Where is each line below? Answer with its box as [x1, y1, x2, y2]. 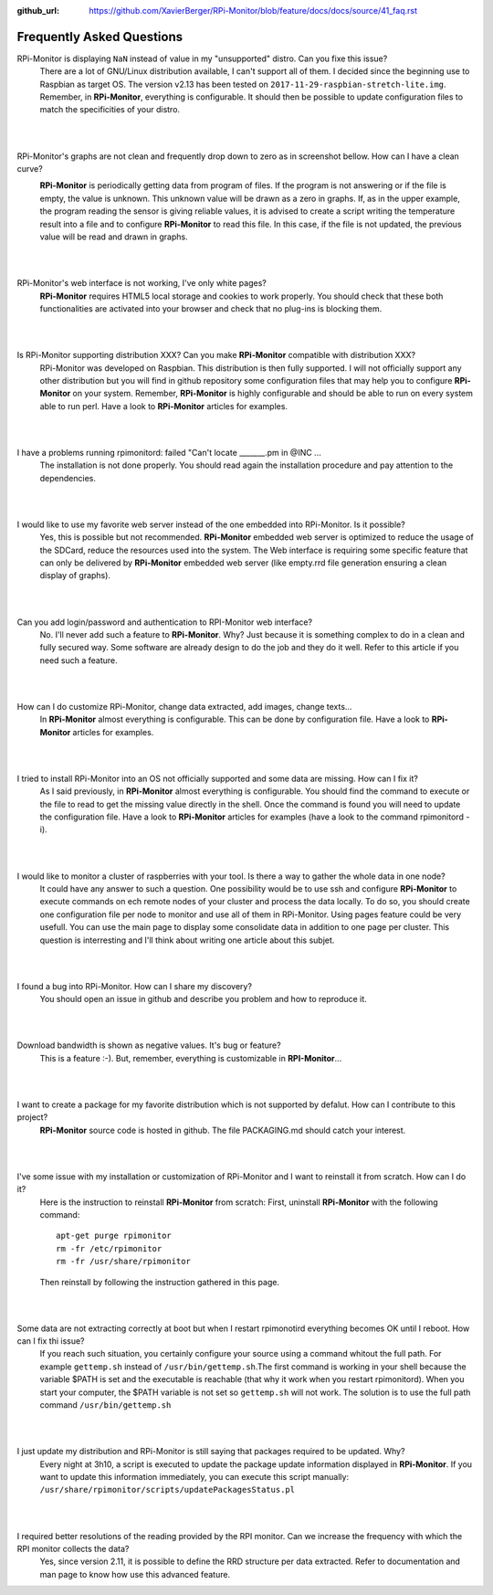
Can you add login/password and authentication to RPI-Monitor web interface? [16, 617, 313, 628]
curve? [16, 164, 43, 174]
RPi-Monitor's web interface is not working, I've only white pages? [16, 278, 267, 289]
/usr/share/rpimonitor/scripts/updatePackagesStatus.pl [39, 1484, 296, 1495]
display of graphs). [39, 570, 111, 581]
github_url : [16, 5, 59, 16]
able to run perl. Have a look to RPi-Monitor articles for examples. [39, 400, 288, 411]
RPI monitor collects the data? [16, 1543, 130, 1554]
